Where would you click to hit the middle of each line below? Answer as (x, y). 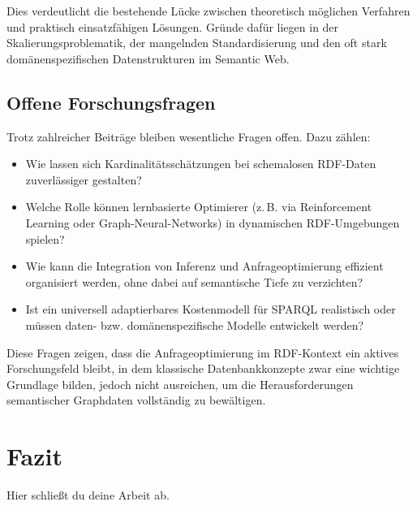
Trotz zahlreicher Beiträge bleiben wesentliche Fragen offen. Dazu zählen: (189, 136)
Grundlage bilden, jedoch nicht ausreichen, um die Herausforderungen (180, 384)
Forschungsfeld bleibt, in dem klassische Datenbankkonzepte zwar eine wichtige (203, 368)
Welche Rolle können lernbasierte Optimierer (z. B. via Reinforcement (199, 207)
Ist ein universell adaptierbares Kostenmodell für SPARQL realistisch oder (211, 309)
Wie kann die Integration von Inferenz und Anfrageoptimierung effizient (204, 266)
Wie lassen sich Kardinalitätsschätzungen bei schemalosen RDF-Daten (201, 164)
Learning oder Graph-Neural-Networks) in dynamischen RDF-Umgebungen (213, 222)
